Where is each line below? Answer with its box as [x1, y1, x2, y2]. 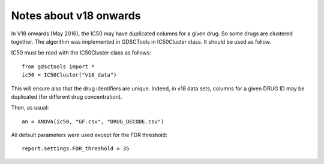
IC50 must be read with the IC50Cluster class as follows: [11, 49, 151, 56]
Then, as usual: [11, 104, 49, 111]
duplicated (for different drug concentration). [11, 93, 122, 100]
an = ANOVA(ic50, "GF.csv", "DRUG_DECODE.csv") [22, 118, 164, 125]
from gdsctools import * [22, 63, 95, 70]
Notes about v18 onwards [11, 9, 141, 22]
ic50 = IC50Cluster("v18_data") [22, 72, 117, 78]
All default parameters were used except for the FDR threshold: [11, 132, 167, 139]
